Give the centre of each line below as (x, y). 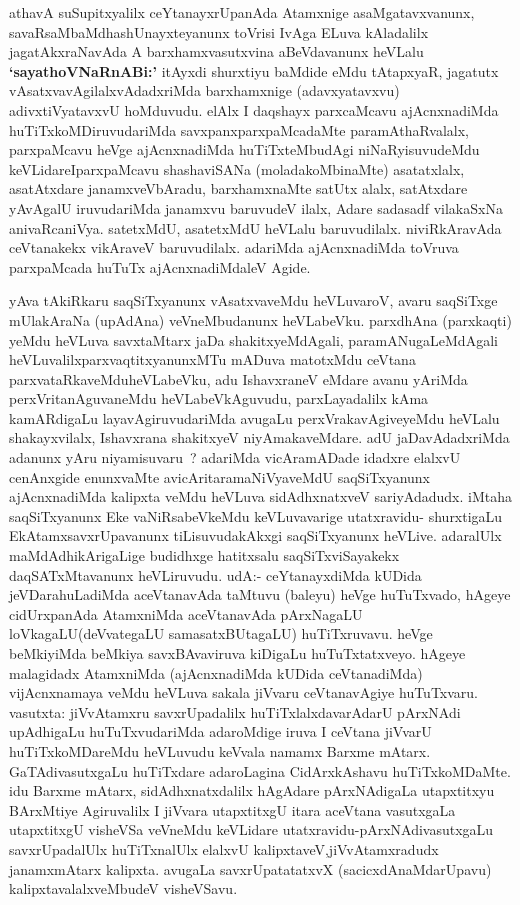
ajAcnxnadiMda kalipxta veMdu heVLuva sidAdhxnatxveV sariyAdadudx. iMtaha (260, 496)
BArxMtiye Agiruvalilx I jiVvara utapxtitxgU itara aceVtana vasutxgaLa (232, 809)
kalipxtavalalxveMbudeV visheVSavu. (123, 888)
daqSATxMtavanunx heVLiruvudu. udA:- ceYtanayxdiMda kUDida (215, 574)
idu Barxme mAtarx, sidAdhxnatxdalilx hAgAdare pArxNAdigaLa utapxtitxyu (252, 790)
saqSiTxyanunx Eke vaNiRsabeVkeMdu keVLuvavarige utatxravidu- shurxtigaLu (256, 515)
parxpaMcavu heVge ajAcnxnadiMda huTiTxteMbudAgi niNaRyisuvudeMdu (244, 149)
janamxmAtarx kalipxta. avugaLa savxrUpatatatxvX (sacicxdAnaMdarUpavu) (250, 868)
